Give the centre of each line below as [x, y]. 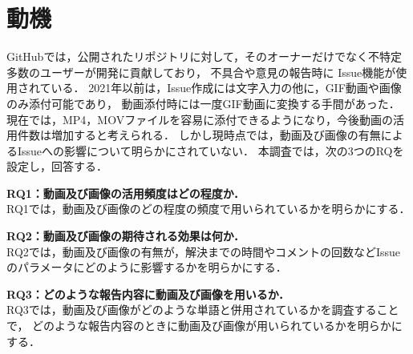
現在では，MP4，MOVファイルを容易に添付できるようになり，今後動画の [200, 119]
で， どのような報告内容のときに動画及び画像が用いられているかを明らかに [204, 326]
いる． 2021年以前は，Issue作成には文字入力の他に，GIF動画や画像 [226, 88]
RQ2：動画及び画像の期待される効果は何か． [126, 236]
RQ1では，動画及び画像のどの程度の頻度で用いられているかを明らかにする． [209, 209]
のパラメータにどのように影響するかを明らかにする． [147, 267]
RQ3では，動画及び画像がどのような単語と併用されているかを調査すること [203, 310]
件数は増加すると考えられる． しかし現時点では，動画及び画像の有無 [199, 135]
